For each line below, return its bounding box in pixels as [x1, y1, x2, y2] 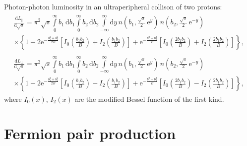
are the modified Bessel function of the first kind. [74, 94, 224, 104]
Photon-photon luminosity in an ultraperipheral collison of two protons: [4, 1, 222, 11]
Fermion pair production [4, 123, 176, 143]
